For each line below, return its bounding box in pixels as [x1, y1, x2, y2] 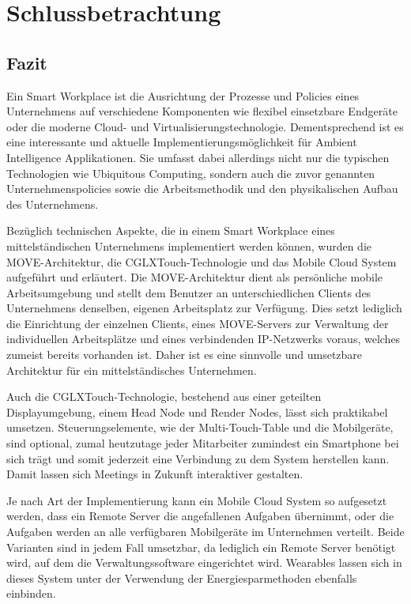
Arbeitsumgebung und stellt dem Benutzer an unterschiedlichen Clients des [6, 284, 371, 300]
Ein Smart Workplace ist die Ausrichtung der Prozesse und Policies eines [6, 87, 360, 104]
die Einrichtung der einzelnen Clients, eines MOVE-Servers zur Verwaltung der [6, 315, 389, 331]
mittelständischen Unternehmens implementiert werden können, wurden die [6, 237, 371, 254]
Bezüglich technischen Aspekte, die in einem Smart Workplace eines [6, 222, 335, 239]
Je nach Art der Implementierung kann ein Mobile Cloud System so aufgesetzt [6, 492, 387, 508]
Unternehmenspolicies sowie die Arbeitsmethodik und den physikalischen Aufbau [6, 180, 398, 197]
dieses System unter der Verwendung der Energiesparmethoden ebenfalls [6, 569, 357, 586]
